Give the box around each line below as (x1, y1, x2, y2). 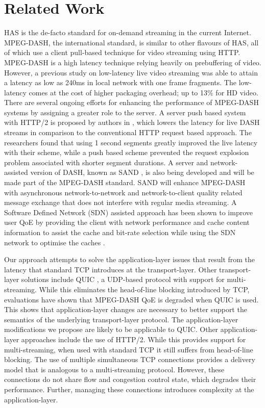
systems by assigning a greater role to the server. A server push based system (4, 107, 246, 117)
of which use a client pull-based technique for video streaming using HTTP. (4, 47, 240, 58)
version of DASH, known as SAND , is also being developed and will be (30, 167, 254, 177)
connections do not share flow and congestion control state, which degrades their (4, 374, 256, 385)
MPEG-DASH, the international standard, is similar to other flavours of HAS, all (4, 37, 259, 47)
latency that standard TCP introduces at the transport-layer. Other (4, 264, 217, 274)
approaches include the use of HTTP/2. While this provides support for (21, 334, 246, 344)
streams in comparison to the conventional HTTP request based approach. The (4, 127, 252, 138)
